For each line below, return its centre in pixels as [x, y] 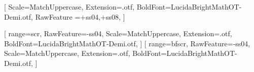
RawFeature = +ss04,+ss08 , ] [80, 16]
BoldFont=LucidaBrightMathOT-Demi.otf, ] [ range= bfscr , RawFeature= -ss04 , [127, 43]
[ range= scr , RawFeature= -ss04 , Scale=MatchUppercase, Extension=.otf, [118, 33]
